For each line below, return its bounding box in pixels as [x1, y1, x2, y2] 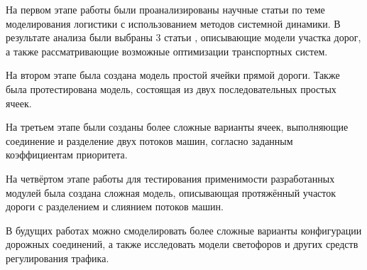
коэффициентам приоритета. [6, 147, 128, 162]
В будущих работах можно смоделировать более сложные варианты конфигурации [6, 222, 362, 237]
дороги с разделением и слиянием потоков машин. [6, 199, 224, 214]
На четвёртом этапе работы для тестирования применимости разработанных [6, 171, 335, 185]
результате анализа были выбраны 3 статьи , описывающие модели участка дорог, [6, 30, 361, 45]
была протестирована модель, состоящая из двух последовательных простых [6, 81, 336, 96]
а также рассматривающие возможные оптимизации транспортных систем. [6, 43, 328, 58]
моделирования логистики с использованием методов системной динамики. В [6, 16, 341, 31]
